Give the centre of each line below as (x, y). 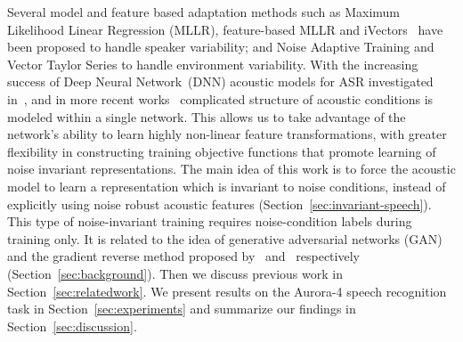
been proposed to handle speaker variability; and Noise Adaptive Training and (221, 47)
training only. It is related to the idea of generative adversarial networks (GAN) (225, 238)
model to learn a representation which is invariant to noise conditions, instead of (227, 186)
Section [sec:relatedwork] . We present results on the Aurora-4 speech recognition (227, 291)
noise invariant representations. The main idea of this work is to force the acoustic (231, 169)
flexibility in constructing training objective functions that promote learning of (222, 151)
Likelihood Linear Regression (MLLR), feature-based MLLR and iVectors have (225, 29)
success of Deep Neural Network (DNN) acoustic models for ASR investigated (220, 81)
